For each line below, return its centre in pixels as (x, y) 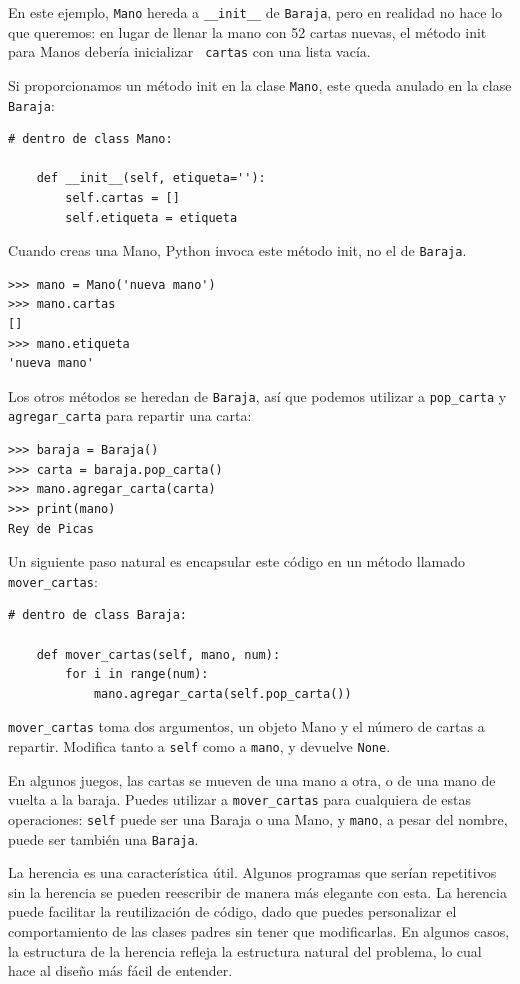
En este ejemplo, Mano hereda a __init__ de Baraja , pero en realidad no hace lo (255, 12)
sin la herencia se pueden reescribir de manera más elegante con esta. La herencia (257, 891)
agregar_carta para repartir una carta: (130, 415)
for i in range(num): (137, 674)
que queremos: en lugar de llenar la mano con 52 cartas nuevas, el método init (247, 31)
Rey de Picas (51, 528)
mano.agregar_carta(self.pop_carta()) (222, 693)
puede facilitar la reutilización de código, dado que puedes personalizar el (232, 911)
